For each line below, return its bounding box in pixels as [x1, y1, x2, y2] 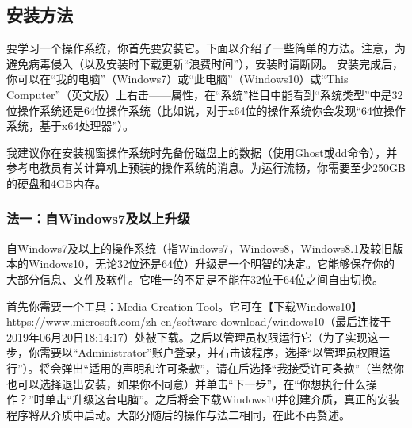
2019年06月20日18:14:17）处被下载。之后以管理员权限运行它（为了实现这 [6, 328, 379, 345]
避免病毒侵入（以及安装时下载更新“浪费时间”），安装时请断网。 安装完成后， [6, 55, 403, 71]
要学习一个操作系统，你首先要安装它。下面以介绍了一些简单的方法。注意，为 [6, 40, 406, 56]
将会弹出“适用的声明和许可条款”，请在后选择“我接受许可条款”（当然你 [39, 359, 405, 376]
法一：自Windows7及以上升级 [6, 208, 191, 228]
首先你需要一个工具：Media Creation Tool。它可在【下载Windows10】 [6, 297, 363, 314]
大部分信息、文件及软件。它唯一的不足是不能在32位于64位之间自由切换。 [6, 270, 383, 287]
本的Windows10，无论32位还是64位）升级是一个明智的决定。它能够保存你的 [6, 255, 395, 272]
